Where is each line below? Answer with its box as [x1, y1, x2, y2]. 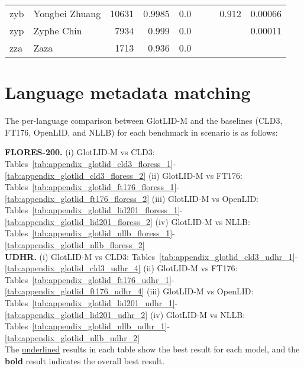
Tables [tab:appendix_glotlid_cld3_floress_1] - [5, 157, 176, 169]
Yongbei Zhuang [33, 7, 101, 20]
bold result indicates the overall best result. [5, 355, 165, 367]
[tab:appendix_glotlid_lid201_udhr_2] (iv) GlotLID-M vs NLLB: [5, 308, 245, 320]
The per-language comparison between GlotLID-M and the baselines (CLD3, [5, 114, 283, 127]
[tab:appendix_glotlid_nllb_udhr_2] [5, 331, 140, 344]
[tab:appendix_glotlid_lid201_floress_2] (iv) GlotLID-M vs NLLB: [5, 215, 250, 227]
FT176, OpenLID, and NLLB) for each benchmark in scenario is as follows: [5, 126, 278, 138]
